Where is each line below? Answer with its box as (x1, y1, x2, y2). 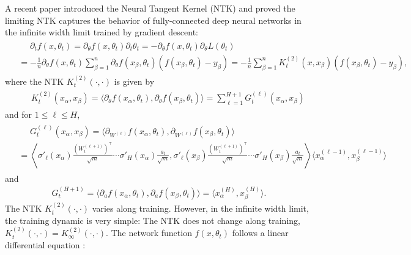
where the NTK (5, 74, 64, 87)
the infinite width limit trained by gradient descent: (5, 26, 198, 38)
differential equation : (5, 238, 86, 251)
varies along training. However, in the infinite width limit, (92, 202, 309, 215)
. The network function (106, 226, 192, 239)
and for (5, 108, 32, 121)
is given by (114, 74, 155, 87)
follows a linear (232, 226, 289, 239)
